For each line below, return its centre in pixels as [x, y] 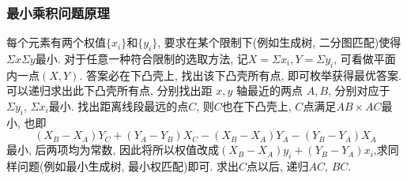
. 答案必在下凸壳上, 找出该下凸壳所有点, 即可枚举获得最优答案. [240, 75]
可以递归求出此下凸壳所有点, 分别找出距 [109, 90]
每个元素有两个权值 [56, 42]
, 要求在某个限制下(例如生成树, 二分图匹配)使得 [279, 42]
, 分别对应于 [359, 90]
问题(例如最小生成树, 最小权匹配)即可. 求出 [128, 166]
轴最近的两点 [270, 90]
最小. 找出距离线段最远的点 [119, 106]
